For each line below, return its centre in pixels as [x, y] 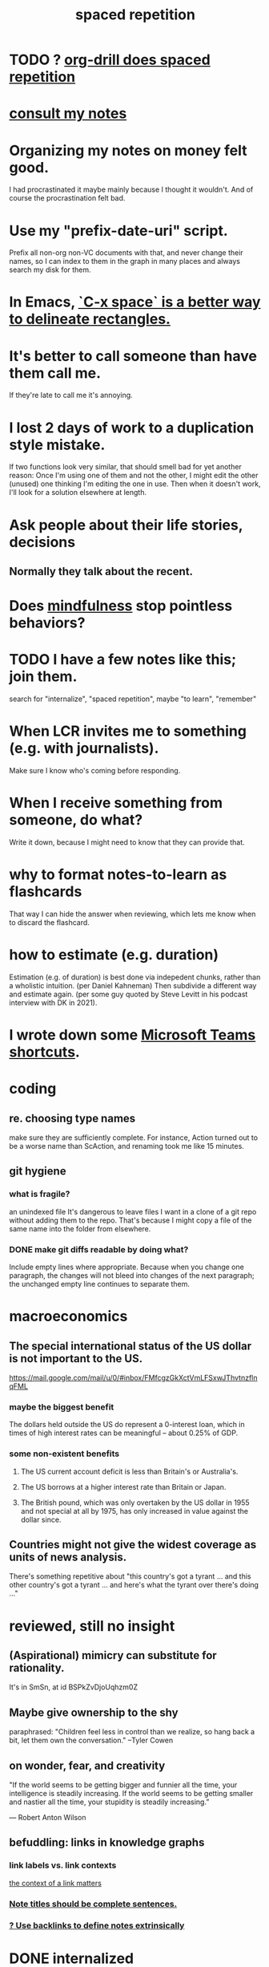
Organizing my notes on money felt [128, 150]
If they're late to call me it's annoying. [71, 395]
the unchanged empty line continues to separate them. [100, 1284]
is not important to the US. [76, 1359]
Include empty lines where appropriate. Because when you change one [127, 1267]
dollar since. [41, 1519]
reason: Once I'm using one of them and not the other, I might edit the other [134, 476]
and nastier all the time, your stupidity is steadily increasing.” [109, 1802]
